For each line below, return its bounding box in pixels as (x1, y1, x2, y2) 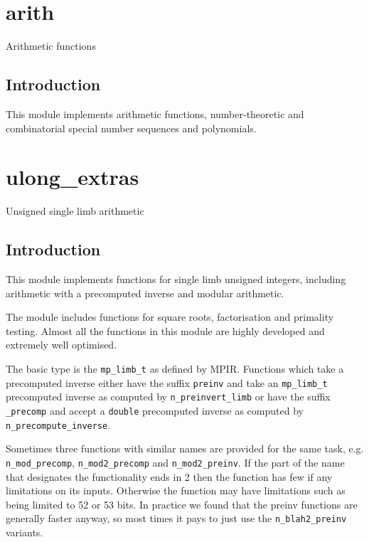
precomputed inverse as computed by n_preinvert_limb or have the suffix (6, 389, 331, 404)
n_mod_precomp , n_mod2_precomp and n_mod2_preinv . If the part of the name (6, 455, 345, 469)
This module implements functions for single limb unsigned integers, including (6, 272, 346, 287)
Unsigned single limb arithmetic (6, 203, 144, 218)
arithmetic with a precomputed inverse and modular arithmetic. (6, 285, 284, 300)
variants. (6, 524, 43, 539)
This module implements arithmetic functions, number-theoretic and (6, 106, 304, 121)
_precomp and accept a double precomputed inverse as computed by (6, 403, 304, 418)
